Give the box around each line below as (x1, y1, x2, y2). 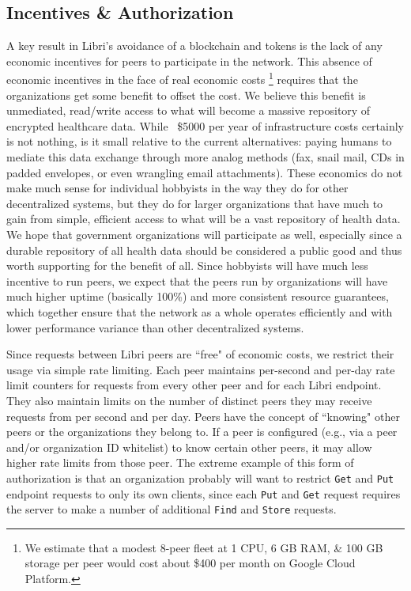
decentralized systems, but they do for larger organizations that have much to (6, 195, 383, 211)
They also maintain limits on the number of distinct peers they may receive (6, 392, 372, 408)
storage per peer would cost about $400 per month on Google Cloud (25, 555, 356, 571)
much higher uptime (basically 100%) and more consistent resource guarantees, (6, 288, 389, 305)
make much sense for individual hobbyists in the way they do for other (6, 180, 349, 196)
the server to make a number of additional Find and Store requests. (6, 501, 337, 517)
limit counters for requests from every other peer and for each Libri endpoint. (6, 377, 382, 393)
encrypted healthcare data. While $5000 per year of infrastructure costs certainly (6, 117, 405, 134)
